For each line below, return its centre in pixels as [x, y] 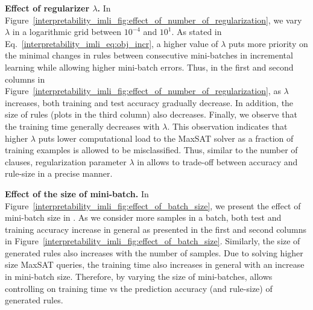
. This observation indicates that [227, 126]
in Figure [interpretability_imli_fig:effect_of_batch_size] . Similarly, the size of [153, 241]
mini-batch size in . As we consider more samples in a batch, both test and [143, 217]
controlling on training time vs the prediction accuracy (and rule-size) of [139, 288]
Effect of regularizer [47, 8]
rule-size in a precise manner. [59, 173]
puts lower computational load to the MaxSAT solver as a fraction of [166, 138]
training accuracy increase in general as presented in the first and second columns [156, 229]
